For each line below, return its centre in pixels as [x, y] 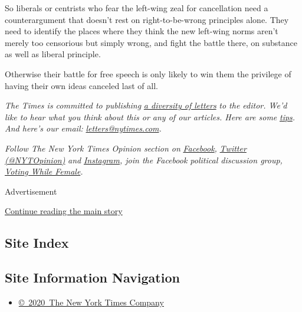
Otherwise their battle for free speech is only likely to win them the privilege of [148, 73]
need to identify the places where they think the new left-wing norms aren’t [142, 31]
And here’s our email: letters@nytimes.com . [83, 128]
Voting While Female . [44, 171]
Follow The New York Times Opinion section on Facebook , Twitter [126, 148]
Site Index [37, 243]
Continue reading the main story [64, 211]
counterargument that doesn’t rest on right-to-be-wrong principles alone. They [147, 19]
